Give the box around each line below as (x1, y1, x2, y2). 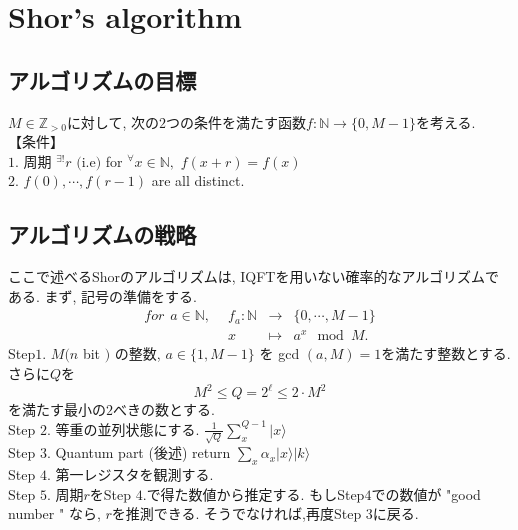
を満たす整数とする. (381, 343, 511, 364)
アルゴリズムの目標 (8, 64, 197, 95)
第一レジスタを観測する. (55, 464, 214, 485)
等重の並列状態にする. (55, 418, 200, 439)
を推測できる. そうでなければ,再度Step (111, 503, 362, 524)
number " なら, (8, 503, 101, 524)
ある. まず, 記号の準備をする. (8, 285, 197, 306)
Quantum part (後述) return (55, 442, 231, 463)
